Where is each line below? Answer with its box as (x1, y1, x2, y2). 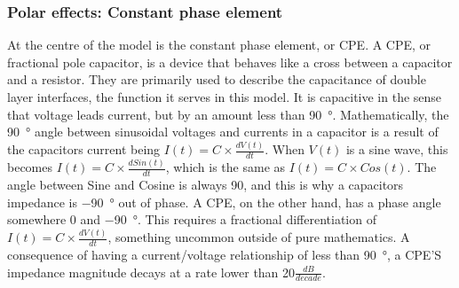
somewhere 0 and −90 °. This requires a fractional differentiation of (7, 210, 376, 229)
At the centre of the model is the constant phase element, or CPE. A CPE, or (7, 35, 431, 54)
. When (265, 140, 305, 159)
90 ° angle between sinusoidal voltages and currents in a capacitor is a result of (7, 122, 439, 141)
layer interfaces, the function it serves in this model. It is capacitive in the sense (7, 88, 442, 105)
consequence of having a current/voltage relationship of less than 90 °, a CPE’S (7, 245, 442, 264)
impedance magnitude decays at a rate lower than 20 (7, 262, 296, 281)
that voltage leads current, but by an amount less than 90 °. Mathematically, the (7, 105, 449, 123)
